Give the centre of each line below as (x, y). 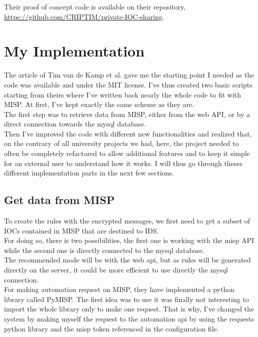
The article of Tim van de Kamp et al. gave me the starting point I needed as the (129, 75)
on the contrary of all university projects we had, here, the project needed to (121, 143)
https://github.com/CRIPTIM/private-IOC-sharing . (84, 16)
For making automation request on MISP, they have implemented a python (119, 289)
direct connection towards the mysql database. (75, 124)
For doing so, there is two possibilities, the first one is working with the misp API (129, 240)
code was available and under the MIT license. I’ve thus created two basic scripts (128, 84)
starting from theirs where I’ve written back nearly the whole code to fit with (123, 94)
